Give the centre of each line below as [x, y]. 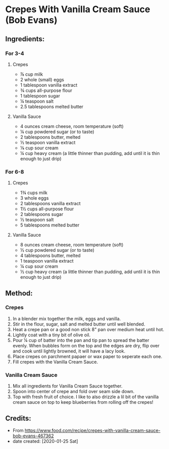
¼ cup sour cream [39, 266]
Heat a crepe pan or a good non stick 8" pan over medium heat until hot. [88, 329]
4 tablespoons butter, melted [50, 255]
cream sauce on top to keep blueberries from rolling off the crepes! [83, 402]
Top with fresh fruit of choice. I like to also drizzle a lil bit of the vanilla [86, 397]
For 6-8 [15, 172]
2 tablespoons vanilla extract [50, 204]
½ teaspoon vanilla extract [48, 142]
